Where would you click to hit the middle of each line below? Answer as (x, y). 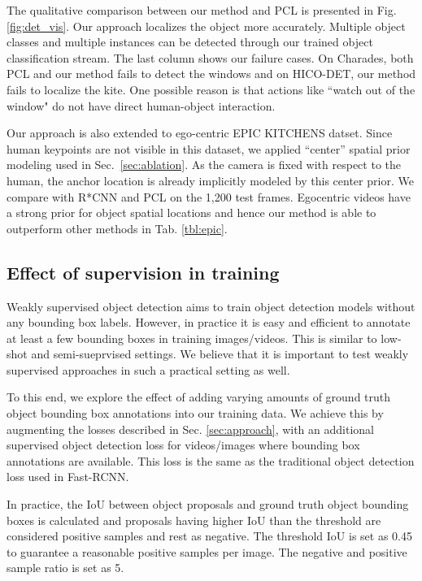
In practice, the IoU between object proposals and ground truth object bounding (208, 504)
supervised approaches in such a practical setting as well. (148, 369)
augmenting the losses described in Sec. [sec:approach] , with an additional (190, 429)
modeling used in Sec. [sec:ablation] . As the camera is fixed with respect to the (204, 165)
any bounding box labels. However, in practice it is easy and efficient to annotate (209, 322)
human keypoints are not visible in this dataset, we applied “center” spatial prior (209, 148)
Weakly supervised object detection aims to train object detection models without (211, 306)
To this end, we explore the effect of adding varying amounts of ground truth (199, 397)
